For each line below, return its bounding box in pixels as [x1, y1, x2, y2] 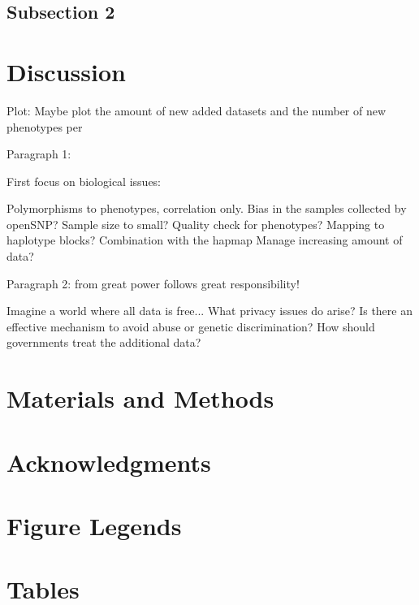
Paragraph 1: [6, 145, 71, 162]
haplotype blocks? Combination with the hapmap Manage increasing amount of [6, 231, 403, 248]
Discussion [6, 54, 126, 88]
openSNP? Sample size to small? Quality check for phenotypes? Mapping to [6, 215, 385, 232]
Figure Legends [6, 508, 182, 542]
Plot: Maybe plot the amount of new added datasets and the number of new [6, 102, 387, 119]
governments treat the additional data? [6, 334, 201, 351]
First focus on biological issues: [6, 172, 162, 189]
